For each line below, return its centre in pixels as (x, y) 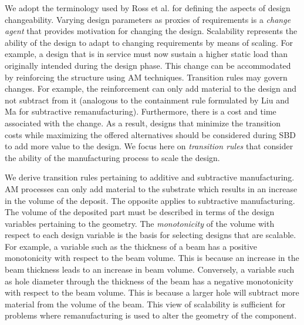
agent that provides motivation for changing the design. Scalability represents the (151, 31)
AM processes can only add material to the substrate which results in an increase (151, 188)
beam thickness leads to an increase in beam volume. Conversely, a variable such (150, 269)
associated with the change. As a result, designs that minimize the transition (143, 123)
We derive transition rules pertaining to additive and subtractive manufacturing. (150, 177)
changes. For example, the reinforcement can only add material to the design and (151, 88)
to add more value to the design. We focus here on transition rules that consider (149, 146)
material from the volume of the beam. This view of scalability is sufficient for (145, 304)
